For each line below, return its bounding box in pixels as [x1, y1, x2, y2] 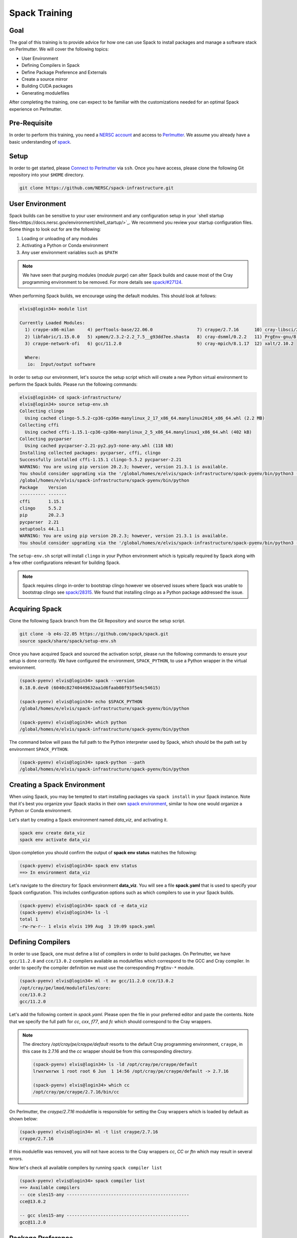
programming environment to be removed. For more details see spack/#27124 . [22, 279, 183, 285]
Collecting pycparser [19, 436, 72, 442]
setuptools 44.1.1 [19, 526, 64, 532]
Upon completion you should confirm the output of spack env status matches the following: [9, 849, 198, 855]
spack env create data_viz [19, 830, 85, 835]
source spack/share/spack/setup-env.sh [19, 638, 116, 644]
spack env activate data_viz [19, 837, 91, 842]
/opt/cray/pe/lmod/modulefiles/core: [19, 985, 111, 990]
